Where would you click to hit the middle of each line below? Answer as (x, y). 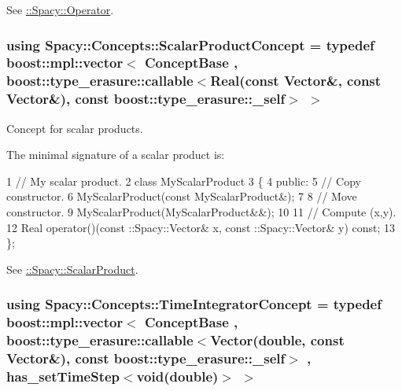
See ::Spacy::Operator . (60, 9)
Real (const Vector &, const (296, 81)
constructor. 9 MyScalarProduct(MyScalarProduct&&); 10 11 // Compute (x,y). (201, 211)
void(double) (177, 376)
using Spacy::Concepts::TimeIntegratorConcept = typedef (194, 304)
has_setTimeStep (63, 376)
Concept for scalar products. (75, 128)
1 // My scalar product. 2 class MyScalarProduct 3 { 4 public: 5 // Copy (184, 181)
